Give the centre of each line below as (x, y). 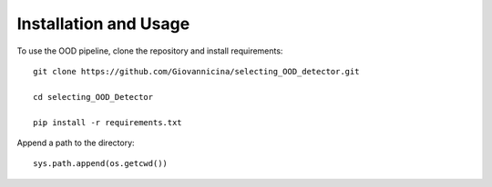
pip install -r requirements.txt (108, 122)
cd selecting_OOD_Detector (93, 97)
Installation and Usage (103, 24)
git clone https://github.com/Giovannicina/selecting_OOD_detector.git (196, 71)
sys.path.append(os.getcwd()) (101, 164)
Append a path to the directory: (76, 143)
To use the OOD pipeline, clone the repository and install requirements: (150, 51)
